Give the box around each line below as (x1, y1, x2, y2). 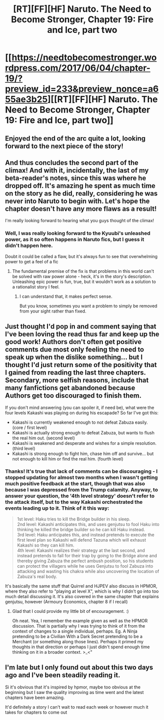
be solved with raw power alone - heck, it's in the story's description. (12, 273, 152, 279)
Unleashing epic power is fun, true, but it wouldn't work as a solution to (12, 279, 156, 285)
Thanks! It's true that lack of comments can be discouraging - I (5, 468, 158, 475)
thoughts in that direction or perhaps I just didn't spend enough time (12, 644, 150, 650)
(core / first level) (12, 424, 47, 431)
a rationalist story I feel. (12, 284, 60, 289)
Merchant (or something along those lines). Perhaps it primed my (12, 638, 143, 644)
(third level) (12, 445, 36, 451)
